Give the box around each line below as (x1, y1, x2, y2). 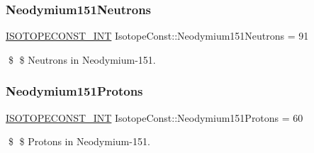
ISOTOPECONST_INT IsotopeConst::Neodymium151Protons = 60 (6, 110, 303, 125)
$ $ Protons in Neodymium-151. (8, 134, 150, 149)
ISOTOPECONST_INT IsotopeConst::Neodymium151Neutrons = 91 (6, 28, 309, 43)
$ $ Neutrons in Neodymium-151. (8, 52, 156, 67)
